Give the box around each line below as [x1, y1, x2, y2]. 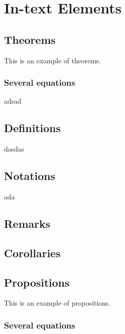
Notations [4, 168, 56, 183]
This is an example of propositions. [4, 298, 111, 308]
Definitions [4, 120, 61, 136]
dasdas [4, 144, 24, 154]
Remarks [4, 215, 51, 231]
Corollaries [4, 245, 61, 260]
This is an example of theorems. [4, 55, 101, 65]
